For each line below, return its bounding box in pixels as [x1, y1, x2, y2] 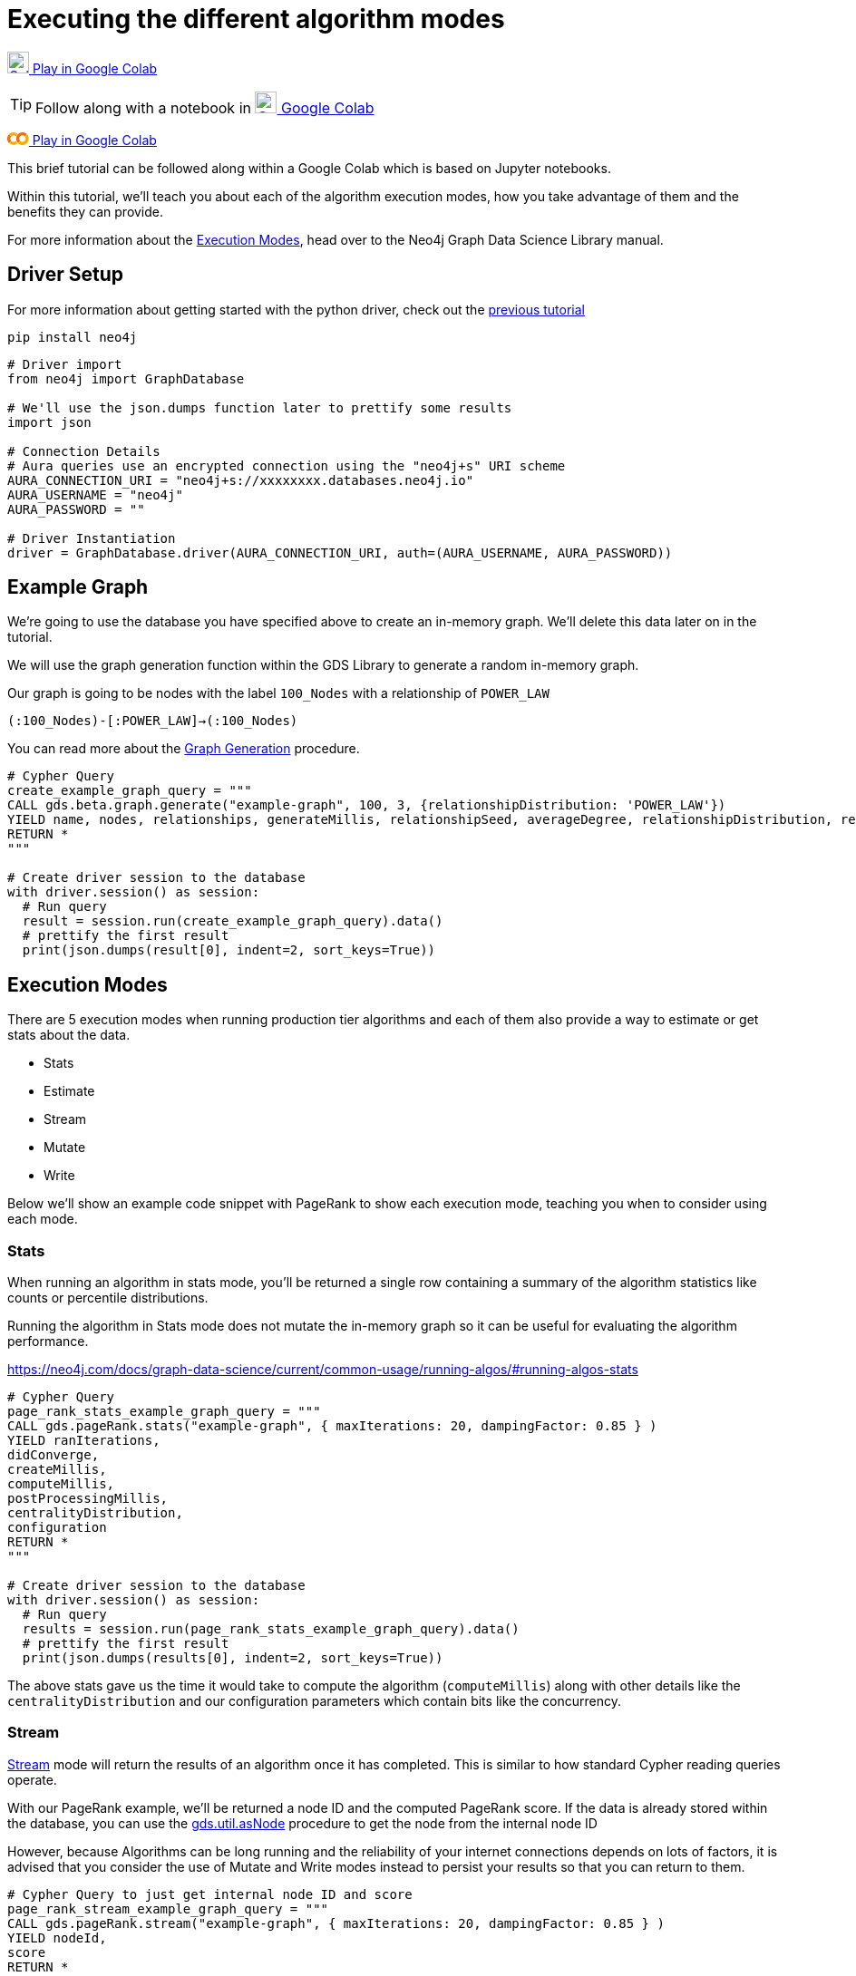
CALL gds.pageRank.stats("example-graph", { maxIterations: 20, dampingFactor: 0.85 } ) [7, 1419, 657, 1434]
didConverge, [7, 1448, 100, 1463]
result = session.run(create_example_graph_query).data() [22, 914, 443, 929]
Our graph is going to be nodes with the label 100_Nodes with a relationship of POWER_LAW [7, 685, 550, 702]
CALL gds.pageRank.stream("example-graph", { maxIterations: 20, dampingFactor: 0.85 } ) [7, 1915, 665, 1931]
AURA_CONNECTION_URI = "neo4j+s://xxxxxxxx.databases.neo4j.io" [7, 472, 474, 488]
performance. [7, 1333, 89, 1350]
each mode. [7, 1211, 78, 1227]
